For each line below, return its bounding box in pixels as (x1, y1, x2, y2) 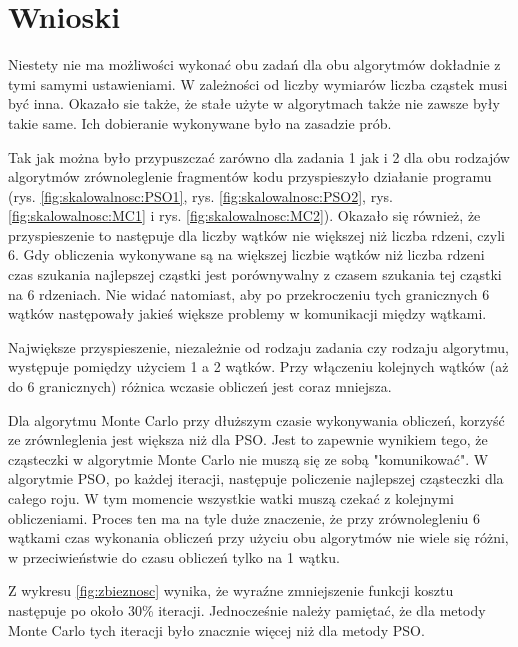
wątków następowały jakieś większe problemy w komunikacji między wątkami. (8, 303, 487, 324)
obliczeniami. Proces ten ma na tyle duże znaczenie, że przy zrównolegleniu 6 (8, 507, 481, 528)
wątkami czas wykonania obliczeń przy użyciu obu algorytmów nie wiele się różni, (8, 527, 509, 548)
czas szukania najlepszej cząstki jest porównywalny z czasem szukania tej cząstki (8, 264, 502, 285)
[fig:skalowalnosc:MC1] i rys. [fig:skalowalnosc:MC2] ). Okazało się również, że (8, 205, 481, 226)
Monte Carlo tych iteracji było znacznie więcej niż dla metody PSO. (8, 619, 425, 640)
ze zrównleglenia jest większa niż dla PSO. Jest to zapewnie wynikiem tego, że (8, 429, 488, 450)
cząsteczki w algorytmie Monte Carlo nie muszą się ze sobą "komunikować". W (8, 448, 489, 469)
